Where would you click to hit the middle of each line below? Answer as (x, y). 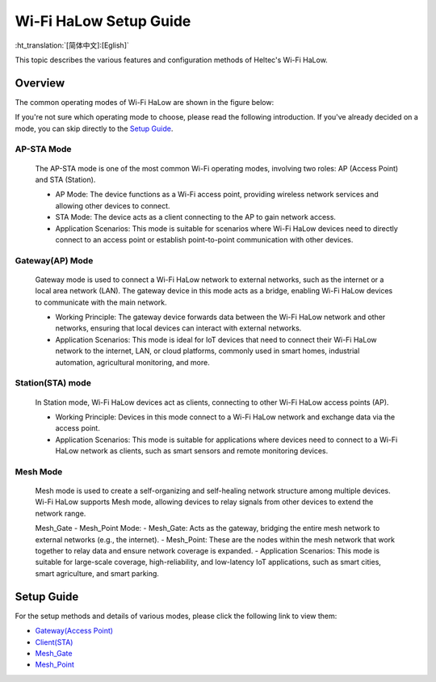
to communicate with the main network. (101, 302)
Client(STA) (54, 642)
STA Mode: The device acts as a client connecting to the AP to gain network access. (196, 217)
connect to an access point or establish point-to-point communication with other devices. (204, 239)
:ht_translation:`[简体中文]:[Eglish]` (72, 45)
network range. (61, 513)
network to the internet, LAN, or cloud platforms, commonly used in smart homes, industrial (208, 351)
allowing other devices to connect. (113, 205)
